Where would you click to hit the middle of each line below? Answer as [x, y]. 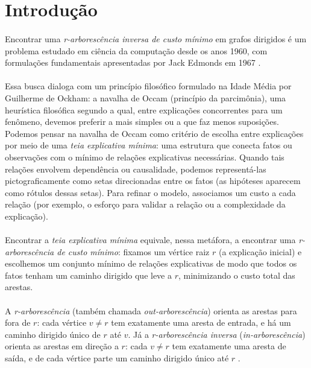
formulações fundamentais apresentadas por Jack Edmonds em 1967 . [133, 62]
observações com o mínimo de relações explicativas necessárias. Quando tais [145, 157]
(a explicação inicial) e [260, 251]
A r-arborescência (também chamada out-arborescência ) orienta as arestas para [151, 310]
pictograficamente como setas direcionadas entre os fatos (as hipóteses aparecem [153, 181]
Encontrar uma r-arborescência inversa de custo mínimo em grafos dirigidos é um [156, 38]
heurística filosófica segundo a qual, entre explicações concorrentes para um [144, 109]
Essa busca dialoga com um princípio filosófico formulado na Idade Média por [148, 86]
